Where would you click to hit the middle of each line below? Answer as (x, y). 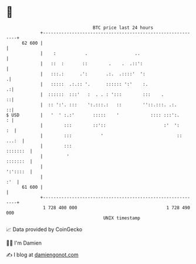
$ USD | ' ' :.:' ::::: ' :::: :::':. (93, 115)
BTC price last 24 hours (123, 28)
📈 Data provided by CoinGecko (44, 229)
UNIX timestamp (122, 218)
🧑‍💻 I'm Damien (24, 243)
